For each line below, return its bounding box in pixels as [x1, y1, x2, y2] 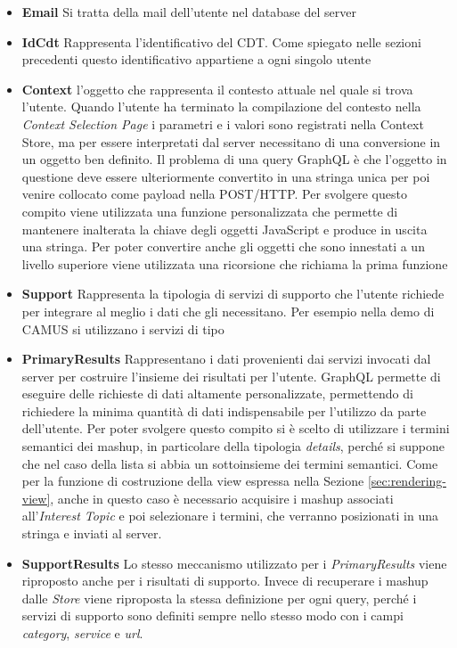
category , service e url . [21, 624, 143, 642]
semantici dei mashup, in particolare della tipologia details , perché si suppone [21, 437, 445, 455]
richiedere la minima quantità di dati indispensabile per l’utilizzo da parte [21, 401, 427, 420]
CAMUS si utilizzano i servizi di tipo [21, 319, 224, 338]
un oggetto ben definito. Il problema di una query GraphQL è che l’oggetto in [21, 150, 447, 168]
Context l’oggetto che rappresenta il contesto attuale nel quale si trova [21, 79, 413, 98]
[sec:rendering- [367, 472, 446, 490]
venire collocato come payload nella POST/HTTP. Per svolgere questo [21, 185, 407, 203]
